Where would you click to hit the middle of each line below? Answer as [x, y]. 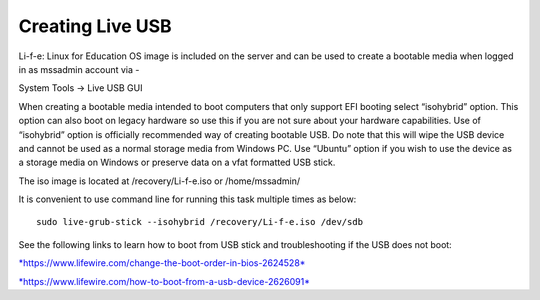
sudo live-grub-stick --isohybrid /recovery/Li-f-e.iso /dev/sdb [200, 222]
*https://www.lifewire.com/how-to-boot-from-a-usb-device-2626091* [164, 281]
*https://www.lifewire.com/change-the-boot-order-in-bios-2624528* [162, 263]
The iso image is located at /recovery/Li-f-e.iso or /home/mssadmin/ [159, 181]
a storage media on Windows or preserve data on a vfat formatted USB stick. [177, 162]
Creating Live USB [95, 26]
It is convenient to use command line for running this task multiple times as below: [187, 199]
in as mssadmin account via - [79, 69]
